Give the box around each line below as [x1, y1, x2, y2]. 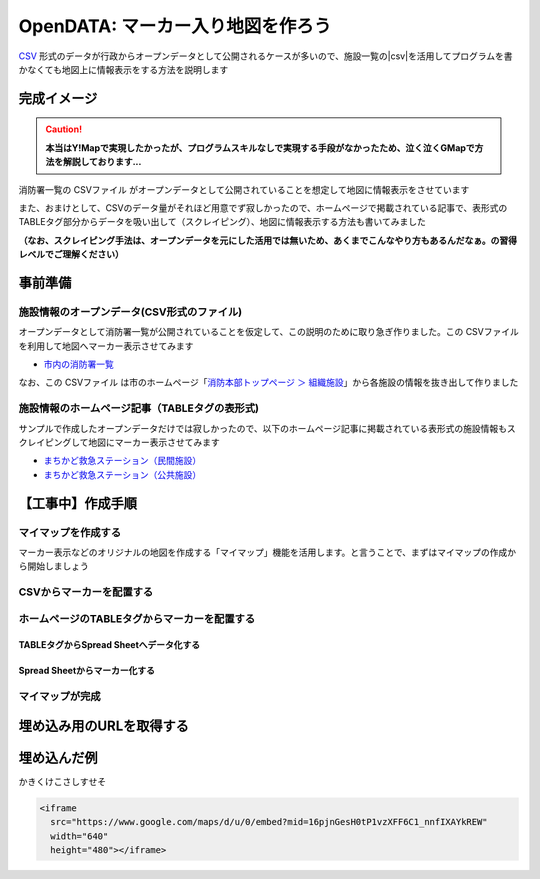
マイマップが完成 [18, 690, 101, 704]
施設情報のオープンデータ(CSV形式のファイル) [18, 305, 243, 319]
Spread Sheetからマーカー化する [18, 665, 155, 677]
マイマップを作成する [18, 525, 122, 539]
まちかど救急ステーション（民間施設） [43, 455, 202, 467]
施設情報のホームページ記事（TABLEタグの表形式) [18, 401, 260, 415]
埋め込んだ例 [18, 749, 98, 766]
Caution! [45, 123, 83, 135]
